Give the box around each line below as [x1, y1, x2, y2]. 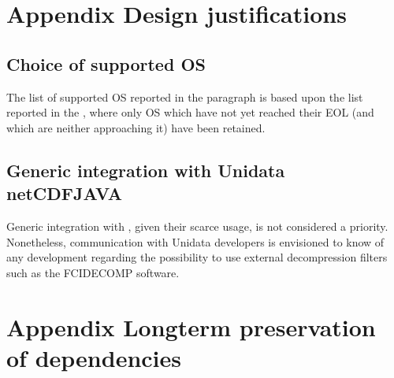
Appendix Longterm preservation [6, 310, 376, 343]
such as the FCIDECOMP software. [6, 264, 180, 280]
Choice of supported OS [6, 51, 206, 76]
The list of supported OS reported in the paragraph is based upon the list [6, 88, 363, 105]
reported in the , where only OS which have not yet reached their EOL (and [6, 104, 374, 120]
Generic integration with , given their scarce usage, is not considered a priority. [6, 217, 388, 234]
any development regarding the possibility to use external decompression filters [6, 249, 388, 265]
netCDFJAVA [6, 181, 122, 206]
